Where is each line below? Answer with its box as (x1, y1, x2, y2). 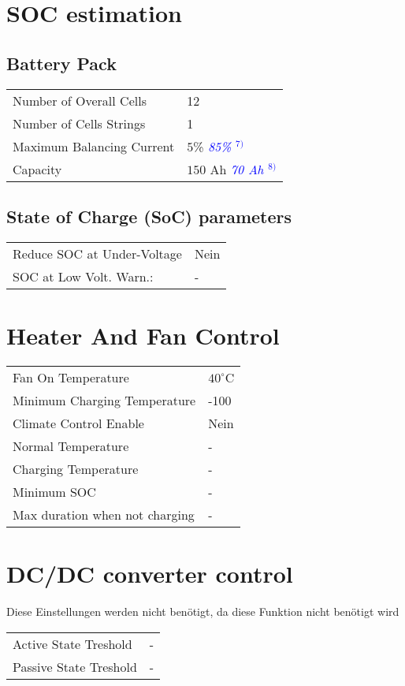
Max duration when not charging (13, 505, 195, 524)
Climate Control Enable (13, 413, 144, 432)
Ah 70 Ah (210, 159, 264, 178)
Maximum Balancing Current (13, 136, 175, 155)
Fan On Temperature (13, 367, 129, 386)
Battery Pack (6, 50, 117, 75)
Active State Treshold (13, 634, 132, 653)
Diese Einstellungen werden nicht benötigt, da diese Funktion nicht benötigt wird (6, 603, 399, 620)
